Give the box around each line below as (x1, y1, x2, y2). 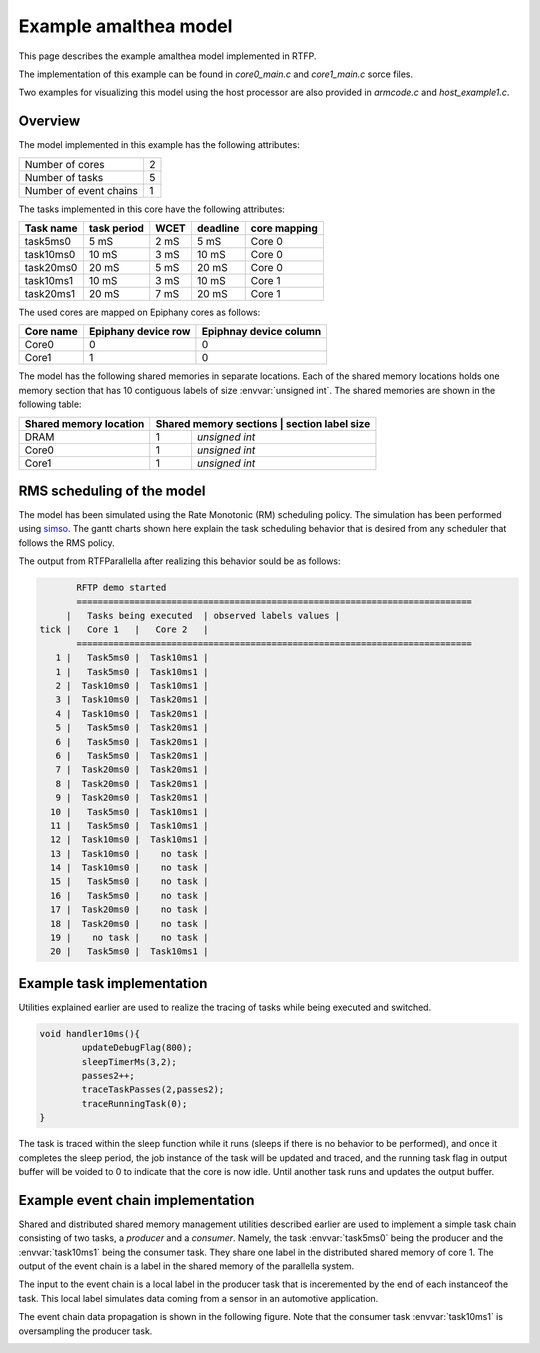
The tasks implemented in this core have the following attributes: (18, 203, 285, 215)
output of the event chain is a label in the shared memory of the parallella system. (18, 1260, 355, 1272)
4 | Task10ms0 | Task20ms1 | (55, 708, 209, 719)
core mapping (250, 221, 319, 235)
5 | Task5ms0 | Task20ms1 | (55, 722, 209, 734)
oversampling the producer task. (18, 1325, 153, 1337)
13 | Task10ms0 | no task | (50, 848, 209, 859)
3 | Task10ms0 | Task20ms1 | (55, 694, 209, 705)
